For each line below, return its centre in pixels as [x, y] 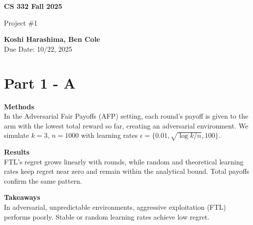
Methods [19, 106]
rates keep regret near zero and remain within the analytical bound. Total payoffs [127, 171]
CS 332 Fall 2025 [33, 6]
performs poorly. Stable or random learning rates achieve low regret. [107, 216]
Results [17, 152]
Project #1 [21, 22]
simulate [17, 135]
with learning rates [109, 135]
